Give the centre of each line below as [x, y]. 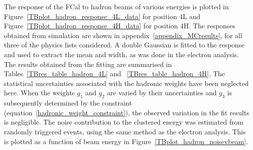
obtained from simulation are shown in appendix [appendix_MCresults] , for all [123, 35]
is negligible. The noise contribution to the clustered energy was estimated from [124, 122]
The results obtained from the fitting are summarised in [88, 64]
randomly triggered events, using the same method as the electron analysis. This [125, 131]
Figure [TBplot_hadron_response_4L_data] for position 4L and [102, 16]
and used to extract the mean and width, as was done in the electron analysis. [122, 54]
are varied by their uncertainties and [162, 93]
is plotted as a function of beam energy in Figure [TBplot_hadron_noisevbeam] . [126, 141]
